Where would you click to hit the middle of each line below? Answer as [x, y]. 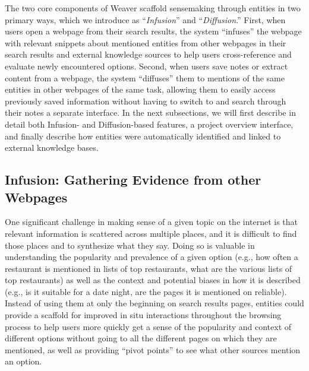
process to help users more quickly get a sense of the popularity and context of [148, 326]
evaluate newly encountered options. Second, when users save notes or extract [146, 66]
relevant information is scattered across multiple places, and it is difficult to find [151, 233]
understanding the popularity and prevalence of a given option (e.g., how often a [152, 257]
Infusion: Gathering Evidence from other [133, 180]
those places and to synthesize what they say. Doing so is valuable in [130, 245]
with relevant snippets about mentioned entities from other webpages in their [146, 42]
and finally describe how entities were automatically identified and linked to [143, 136]
